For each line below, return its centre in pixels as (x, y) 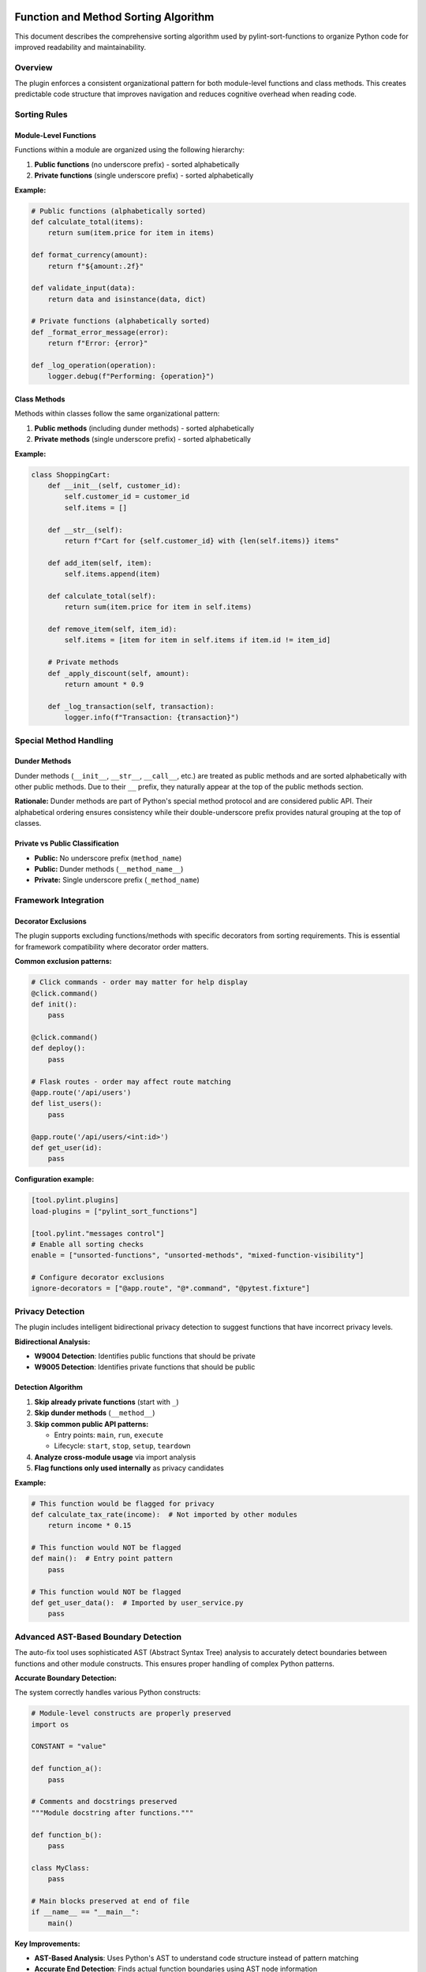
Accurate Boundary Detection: (66, 1678)
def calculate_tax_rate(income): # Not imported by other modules (164, 1514)
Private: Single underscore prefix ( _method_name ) (117, 880)
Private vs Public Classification (67, 843)
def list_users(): (67, 1104)
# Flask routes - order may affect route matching (131, 1081)
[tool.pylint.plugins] (75, 1200)
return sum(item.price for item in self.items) (158, 607)
